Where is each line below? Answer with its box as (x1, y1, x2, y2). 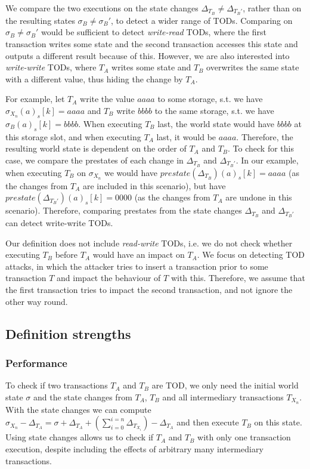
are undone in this (225, 191, 292, 203)
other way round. (5, 295, 68, 307)
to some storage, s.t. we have (157, 92, 263, 105)
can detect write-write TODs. (5, 217, 113, 229)
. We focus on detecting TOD (197, 248, 305, 261)
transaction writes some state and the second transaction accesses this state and (5, 38, 298, 50)
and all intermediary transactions (162, 390, 284, 403)
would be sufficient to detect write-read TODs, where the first (41, 26, 266, 38)
